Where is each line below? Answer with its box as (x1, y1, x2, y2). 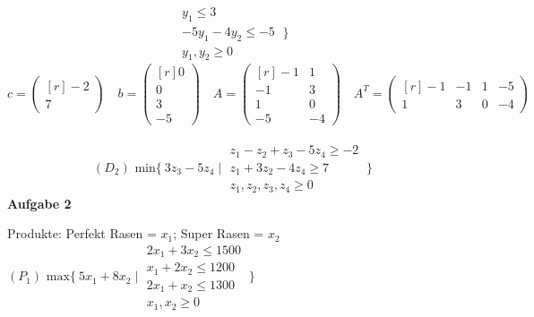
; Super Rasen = (173, 224, 264, 243)
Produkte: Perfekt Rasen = (7, 224, 157, 243)
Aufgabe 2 (7, 193, 72, 212)
